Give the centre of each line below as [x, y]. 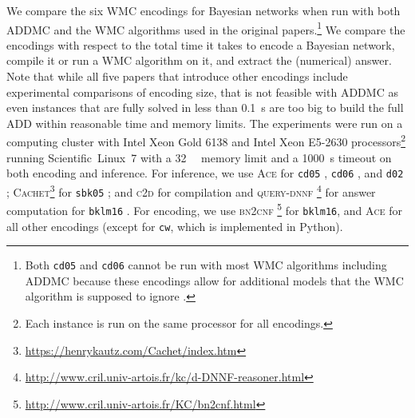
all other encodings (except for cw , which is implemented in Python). [175, 226]
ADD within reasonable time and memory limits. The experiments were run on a [205, 123]
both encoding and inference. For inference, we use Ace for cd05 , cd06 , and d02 [205, 173]
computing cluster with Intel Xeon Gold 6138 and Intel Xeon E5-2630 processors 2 [206, 141]
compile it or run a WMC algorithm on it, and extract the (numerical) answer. [199, 60]
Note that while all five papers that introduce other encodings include [177, 76]
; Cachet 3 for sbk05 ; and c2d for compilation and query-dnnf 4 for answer [191, 190]
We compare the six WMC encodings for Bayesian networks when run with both [204, 10]
